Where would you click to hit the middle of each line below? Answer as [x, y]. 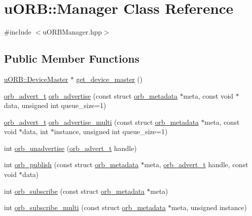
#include [18, 32]
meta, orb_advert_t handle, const [196, 164]
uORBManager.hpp [72, 32]
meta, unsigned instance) [209, 207]
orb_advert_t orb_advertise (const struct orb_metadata [91, 95]
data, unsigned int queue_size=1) [55, 105]
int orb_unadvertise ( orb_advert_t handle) [70, 148]
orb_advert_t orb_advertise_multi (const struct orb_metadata [102, 122]
